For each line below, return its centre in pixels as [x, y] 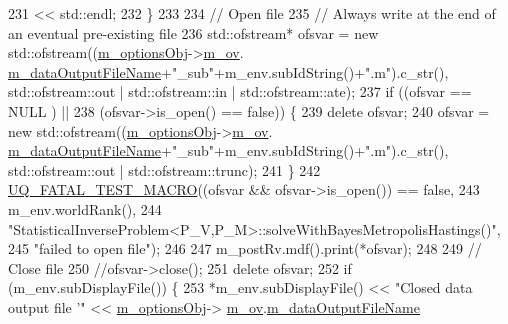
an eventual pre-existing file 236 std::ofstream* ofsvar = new [193, 32]
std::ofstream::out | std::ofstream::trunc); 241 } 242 [164, 169]
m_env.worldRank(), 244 [85, 208]
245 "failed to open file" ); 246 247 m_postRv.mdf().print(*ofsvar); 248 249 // [245, 248]
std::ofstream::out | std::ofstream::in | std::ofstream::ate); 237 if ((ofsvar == [240, 91]
